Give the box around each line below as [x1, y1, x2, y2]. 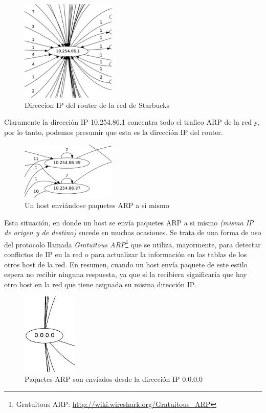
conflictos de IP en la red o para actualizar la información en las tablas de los [4, 249, 247, 260]
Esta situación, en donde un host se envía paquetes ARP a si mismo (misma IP [4, 217, 254, 227]
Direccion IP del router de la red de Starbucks [25, 99, 169, 110]
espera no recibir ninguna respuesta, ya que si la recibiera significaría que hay [4, 269, 247, 280]
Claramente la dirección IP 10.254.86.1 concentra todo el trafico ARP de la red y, [4, 117, 259, 127]
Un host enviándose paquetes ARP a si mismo [25, 200, 169, 210]
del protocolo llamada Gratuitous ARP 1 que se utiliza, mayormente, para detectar [4, 237, 261, 249]
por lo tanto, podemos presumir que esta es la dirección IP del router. [4, 126, 223, 137]
